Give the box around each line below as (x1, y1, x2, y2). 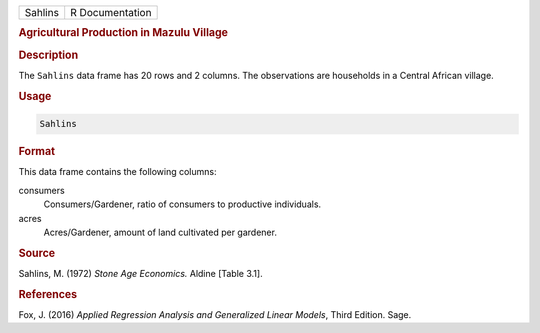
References (18, 287, 78, 301)
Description (18, 48, 79, 62)
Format (18, 145, 55, 159)
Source (18, 246, 56, 260)
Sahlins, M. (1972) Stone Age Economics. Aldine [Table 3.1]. (18, 268, 264, 280)
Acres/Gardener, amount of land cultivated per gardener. (43, 226, 277, 238)
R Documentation (70, 6, 152, 19)
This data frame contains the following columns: (18, 166, 217, 178)
